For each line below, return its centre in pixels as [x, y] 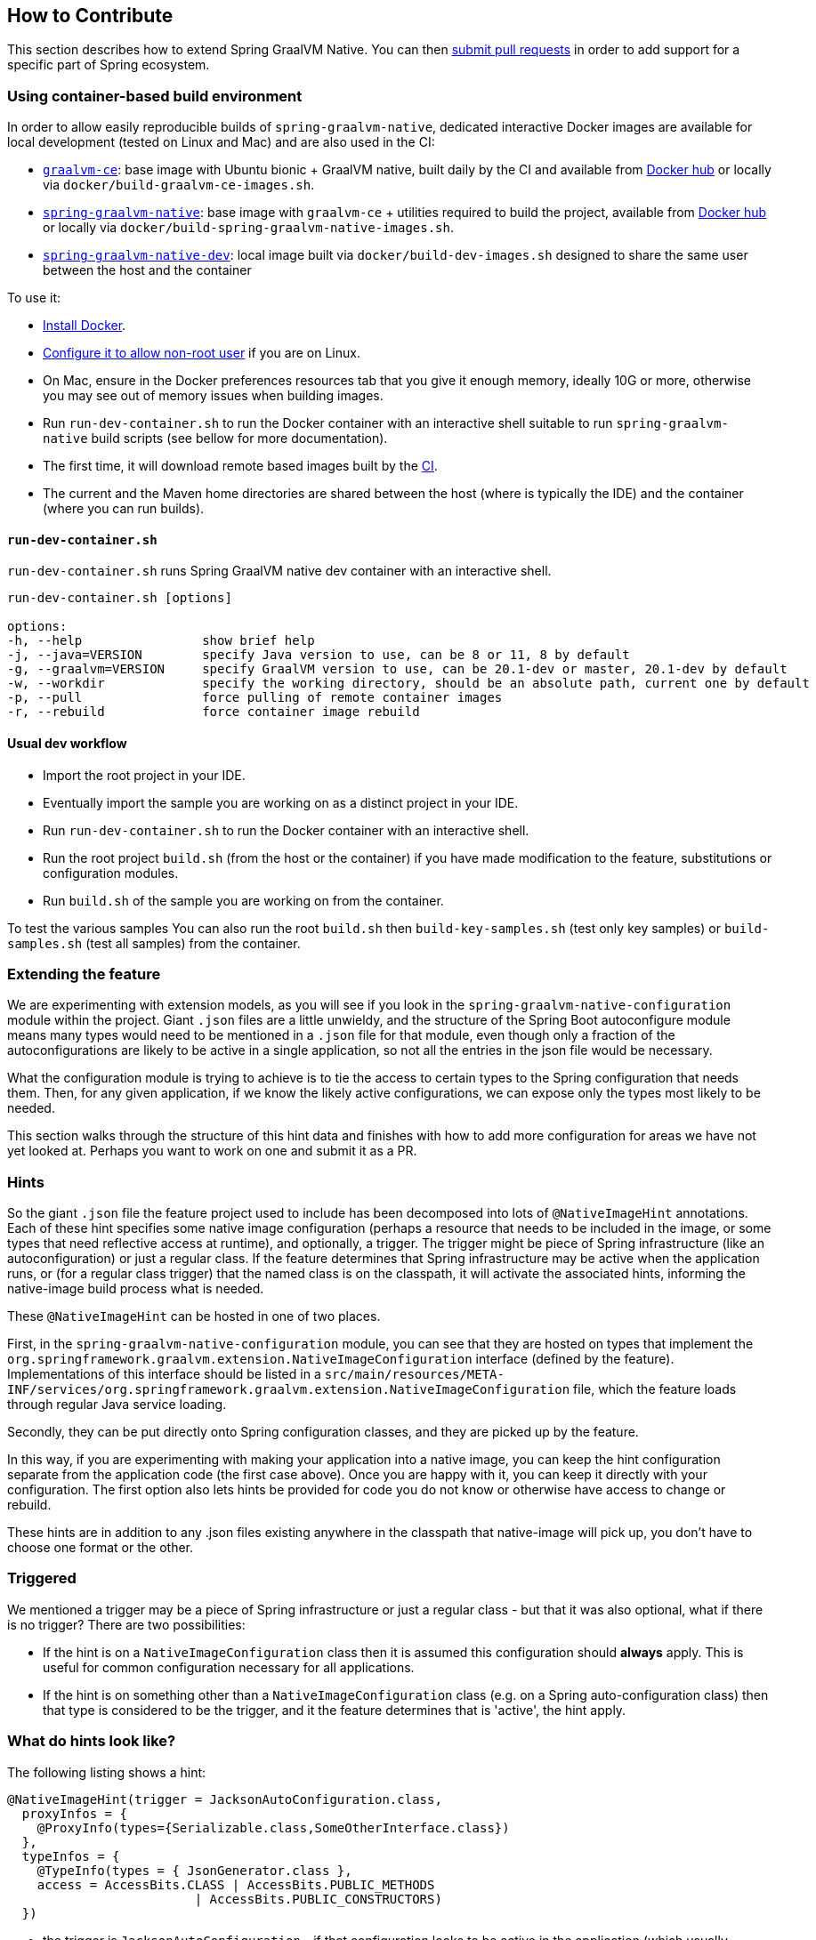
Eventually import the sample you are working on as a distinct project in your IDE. [281, 802]
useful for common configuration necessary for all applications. [229, 1667]
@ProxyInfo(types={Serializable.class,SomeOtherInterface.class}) [273, 1827]
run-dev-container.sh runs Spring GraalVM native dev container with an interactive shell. [279, 571]
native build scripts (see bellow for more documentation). [215, 439]
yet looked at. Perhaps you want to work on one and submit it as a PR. [212, 1151]
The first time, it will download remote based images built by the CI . [240, 466]
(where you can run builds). [124, 509]
